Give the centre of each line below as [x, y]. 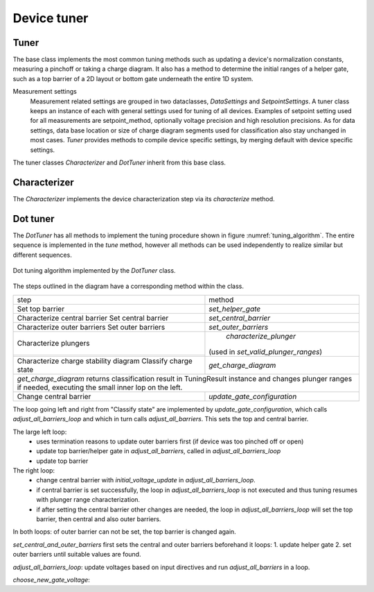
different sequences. [42, 255]
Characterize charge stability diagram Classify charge [105, 361]
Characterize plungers [53, 344]
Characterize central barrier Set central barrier [93, 318]
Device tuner [51, 18]
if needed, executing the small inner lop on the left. [100, 387]
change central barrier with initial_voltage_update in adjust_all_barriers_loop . [146, 480]
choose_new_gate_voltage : [51, 580]
